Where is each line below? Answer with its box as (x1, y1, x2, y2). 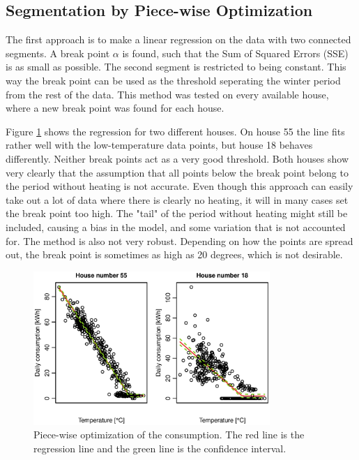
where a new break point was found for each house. (6, 101, 224, 115)
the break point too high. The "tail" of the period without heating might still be (6, 206, 348, 221)
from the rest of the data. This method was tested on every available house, (6, 87, 329, 101)
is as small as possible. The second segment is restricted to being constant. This (6, 59, 346, 74)
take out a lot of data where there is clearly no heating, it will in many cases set (6, 192, 349, 207)
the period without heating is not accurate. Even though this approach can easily (6, 179, 353, 193)
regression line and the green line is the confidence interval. (33, 440, 287, 455)
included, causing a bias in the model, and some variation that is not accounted (6, 219, 346, 234)
